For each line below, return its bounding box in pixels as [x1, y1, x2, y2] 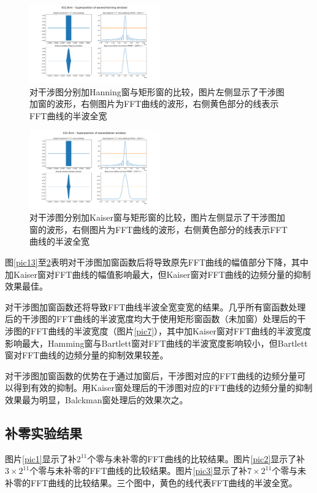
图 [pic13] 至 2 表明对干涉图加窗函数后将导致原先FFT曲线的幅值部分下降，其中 [5, 255, 309, 268]
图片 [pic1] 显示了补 [5, 452, 77, 465]
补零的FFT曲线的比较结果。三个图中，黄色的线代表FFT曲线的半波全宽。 [5, 476, 297, 489]
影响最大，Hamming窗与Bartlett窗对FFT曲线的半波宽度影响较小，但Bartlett [5, 336, 308, 349]
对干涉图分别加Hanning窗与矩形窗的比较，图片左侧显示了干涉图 [29, 85, 285, 98]
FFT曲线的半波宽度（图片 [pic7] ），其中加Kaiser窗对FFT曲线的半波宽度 [30, 324, 311, 337]
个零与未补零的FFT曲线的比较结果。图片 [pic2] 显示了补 [87, 452, 305, 465]
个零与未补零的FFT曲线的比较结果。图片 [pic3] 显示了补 [29, 464, 248, 477]
